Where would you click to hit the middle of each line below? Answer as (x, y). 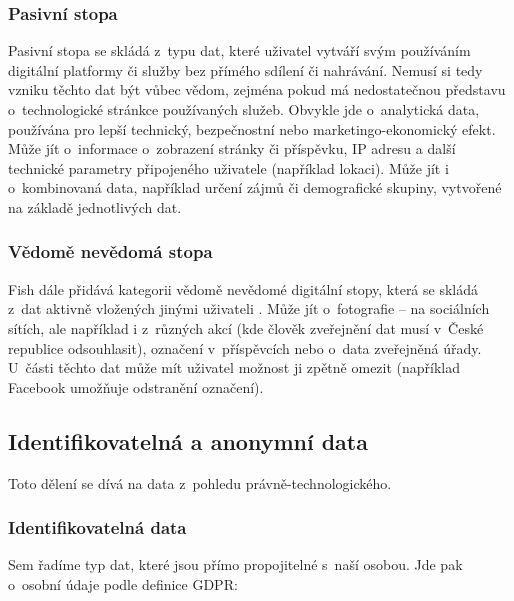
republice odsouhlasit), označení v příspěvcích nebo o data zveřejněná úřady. (245, 347)
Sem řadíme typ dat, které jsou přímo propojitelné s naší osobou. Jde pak (235, 564)
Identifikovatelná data (97, 527)
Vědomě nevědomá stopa (110, 251)
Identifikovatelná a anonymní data (188, 440)
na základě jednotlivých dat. (95, 206)
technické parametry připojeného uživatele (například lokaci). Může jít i (228, 167)
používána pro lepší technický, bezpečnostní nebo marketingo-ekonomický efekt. (252, 128)
